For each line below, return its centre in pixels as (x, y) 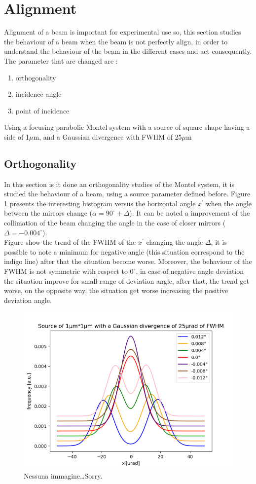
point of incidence (42, 110)
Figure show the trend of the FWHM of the (70, 242)
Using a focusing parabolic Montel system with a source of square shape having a (127, 127)
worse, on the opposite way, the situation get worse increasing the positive (116, 290)
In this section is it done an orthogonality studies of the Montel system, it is (119, 184)
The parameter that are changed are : (61, 60)
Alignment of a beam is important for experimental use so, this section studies (123, 32)
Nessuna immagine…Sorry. (63, 475)
